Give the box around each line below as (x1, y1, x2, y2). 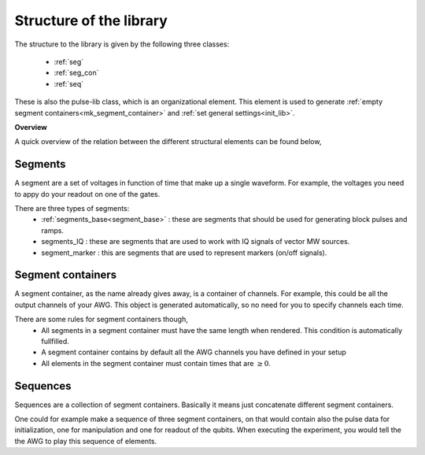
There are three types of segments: (14, 203, 130, 213)
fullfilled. (41, 337, 70, 346)
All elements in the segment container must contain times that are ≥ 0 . (41, 358, 272, 368)
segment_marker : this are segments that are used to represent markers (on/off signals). (41, 248, 327, 257)
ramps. (41, 225, 65, 235)
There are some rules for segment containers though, (14, 315, 188, 324)
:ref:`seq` (54, 79, 84, 88)
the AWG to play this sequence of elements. (14, 436, 157, 446)
